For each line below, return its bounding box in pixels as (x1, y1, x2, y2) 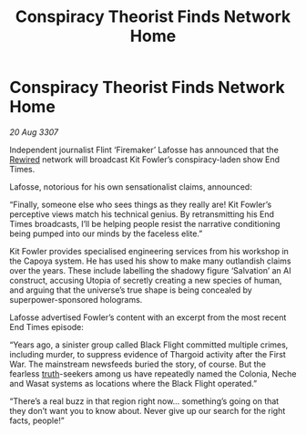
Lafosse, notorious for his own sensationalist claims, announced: (9, 181, 252, 192)
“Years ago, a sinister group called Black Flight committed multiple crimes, (9, 339, 289, 350)
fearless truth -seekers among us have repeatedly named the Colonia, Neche (9, 368, 297, 379)
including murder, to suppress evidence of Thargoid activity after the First (9, 348, 287, 359)
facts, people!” (9, 415, 66, 426)
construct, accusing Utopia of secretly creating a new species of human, (9, 274, 282, 285)
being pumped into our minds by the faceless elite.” (9, 228, 203, 239)
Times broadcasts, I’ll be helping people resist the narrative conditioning (9, 218, 280, 229)
